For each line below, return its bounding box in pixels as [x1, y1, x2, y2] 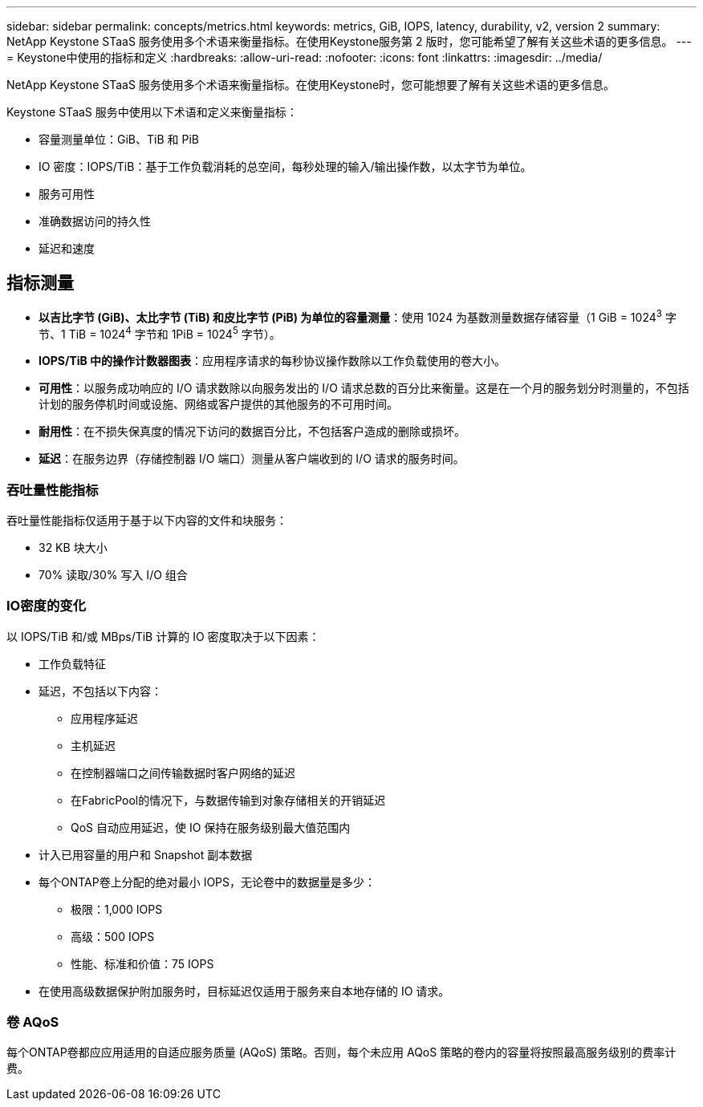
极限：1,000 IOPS [71, 902, 163, 916]
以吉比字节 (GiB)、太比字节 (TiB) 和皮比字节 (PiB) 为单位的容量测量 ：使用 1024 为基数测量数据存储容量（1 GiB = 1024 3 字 [39, 307, 677, 324]
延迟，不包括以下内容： [39, 683, 162, 698]
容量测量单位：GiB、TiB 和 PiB [39, 132, 199, 146]
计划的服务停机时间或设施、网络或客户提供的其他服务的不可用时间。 [39, 397, 398, 412]
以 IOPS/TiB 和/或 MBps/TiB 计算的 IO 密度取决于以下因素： [6, 629, 320, 643]
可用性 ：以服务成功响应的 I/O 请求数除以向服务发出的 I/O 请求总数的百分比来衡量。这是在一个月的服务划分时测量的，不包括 [39, 381, 689, 395]
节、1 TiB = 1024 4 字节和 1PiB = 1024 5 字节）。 [39, 324, 281, 341]
